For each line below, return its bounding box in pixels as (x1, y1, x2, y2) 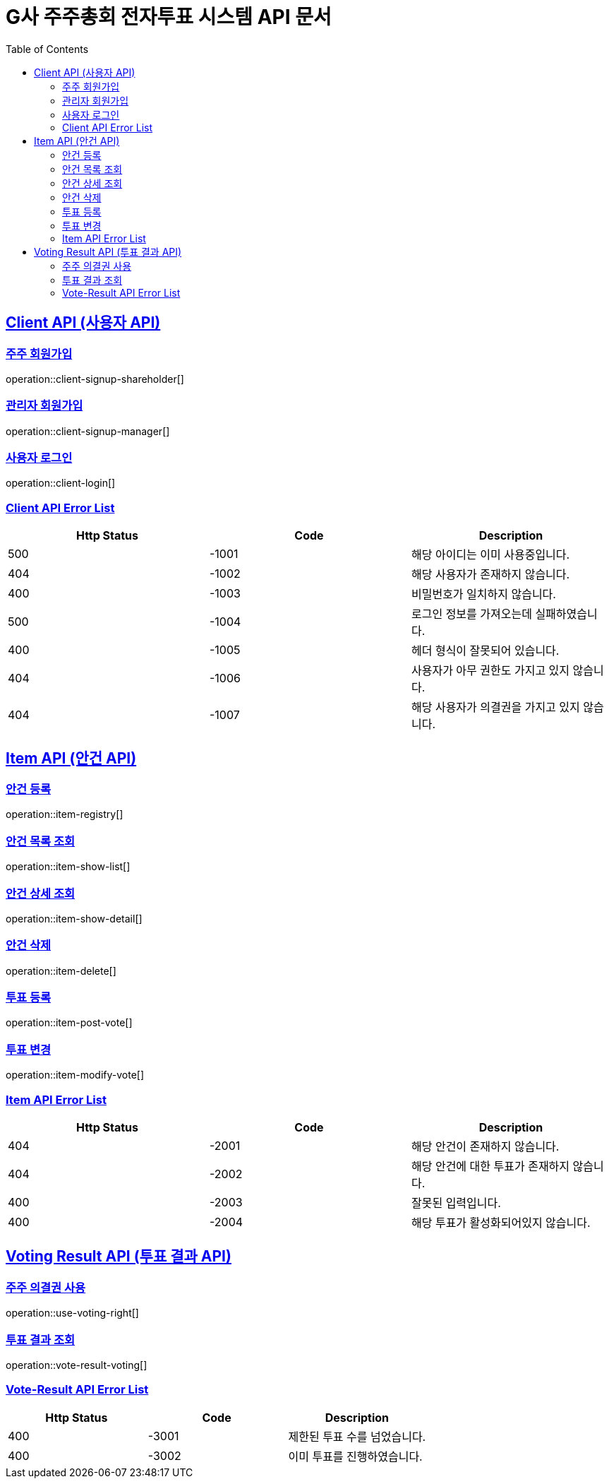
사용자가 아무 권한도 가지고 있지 (411, 663, 570, 678)
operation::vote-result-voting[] (6, 1358, 147, 1371)
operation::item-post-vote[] (6, 1016, 133, 1029)
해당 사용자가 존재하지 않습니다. (411, 567, 570, 582)
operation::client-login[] (6, 477, 116, 489)
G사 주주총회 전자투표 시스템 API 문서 (6, 5, 332, 29)
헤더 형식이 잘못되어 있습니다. (411, 643, 560, 658)
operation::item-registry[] (6, 808, 123, 821)
